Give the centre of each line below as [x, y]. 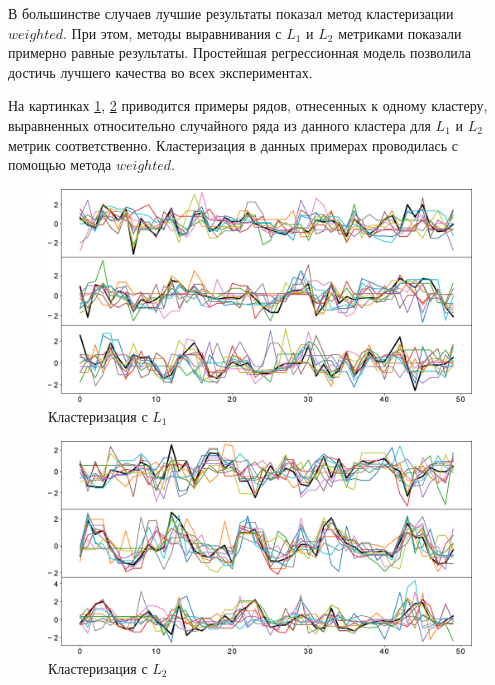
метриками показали [400, 32]
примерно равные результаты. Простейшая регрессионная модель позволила [240, 52]
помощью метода [60, 164]
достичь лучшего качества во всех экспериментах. [160, 71]
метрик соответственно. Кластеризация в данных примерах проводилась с [233, 144]
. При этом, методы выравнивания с [172, 32]
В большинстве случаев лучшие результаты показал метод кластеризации [231, 13]
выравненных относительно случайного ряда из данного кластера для [219, 124]
